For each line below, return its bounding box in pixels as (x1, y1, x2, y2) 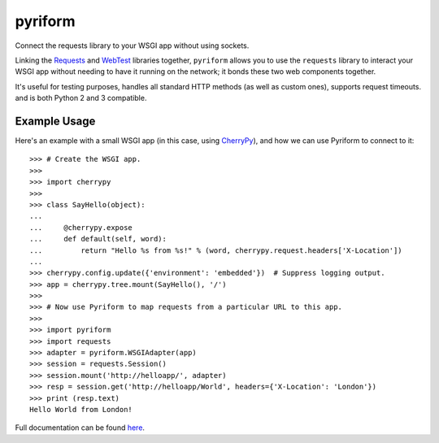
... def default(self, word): (29, 234, 167, 244)
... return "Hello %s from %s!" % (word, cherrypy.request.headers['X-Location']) (29, 245, 402, 255)
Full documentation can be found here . (15, 423, 146, 432)
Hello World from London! (29, 405, 133, 414)
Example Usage (15, 114, 96, 128)
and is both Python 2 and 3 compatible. (15, 93, 147, 103)
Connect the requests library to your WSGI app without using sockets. (15, 41, 250, 50)
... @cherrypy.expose (29, 223, 133, 232)
